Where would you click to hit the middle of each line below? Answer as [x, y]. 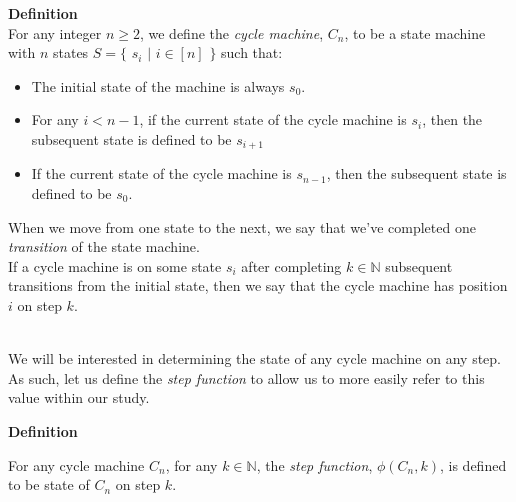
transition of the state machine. [104, 246]
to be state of [49, 484]
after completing [291, 265]
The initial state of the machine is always [158, 85]
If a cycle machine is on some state [115, 265]
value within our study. [79, 397]
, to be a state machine [415, 32]
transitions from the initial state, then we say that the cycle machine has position [258, 285]
